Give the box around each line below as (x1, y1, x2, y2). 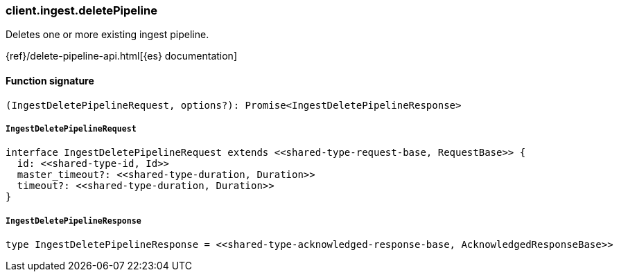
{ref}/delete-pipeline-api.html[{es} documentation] (6, 50, 237, 62)
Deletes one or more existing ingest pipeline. (6, 28, 209, 41)
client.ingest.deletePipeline (6, 3, 157, 17)
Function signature (6, 74, 94, 87)
